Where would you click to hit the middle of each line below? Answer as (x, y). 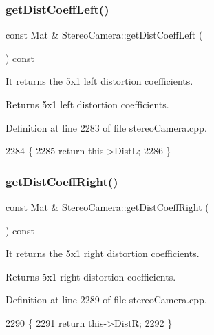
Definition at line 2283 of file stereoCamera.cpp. (106, 127)
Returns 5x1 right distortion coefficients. (91, 276)
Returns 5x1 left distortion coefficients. (87, 104)
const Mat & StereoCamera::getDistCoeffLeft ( (104, 35)
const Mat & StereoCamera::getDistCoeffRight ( (107, 207)
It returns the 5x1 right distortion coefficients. (103, 253)
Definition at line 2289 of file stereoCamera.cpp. (106, 300)
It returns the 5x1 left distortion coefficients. (99, 81)
